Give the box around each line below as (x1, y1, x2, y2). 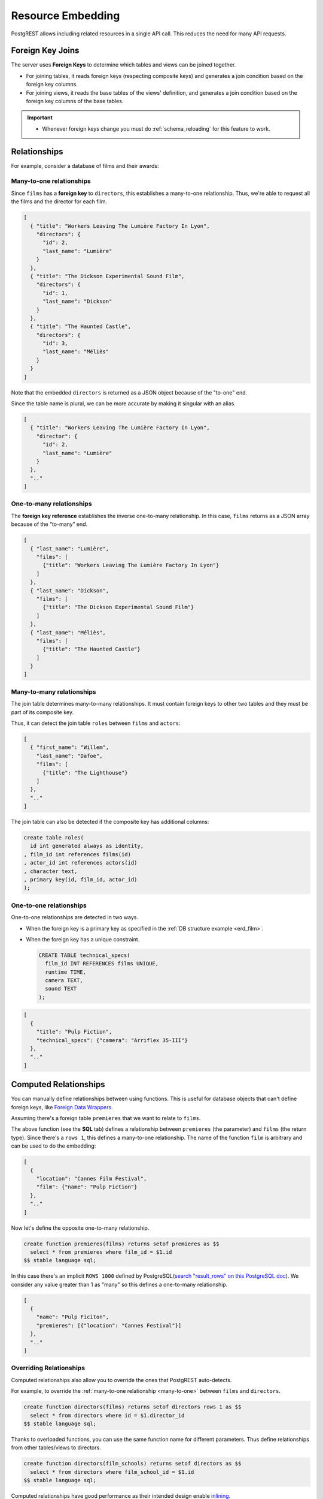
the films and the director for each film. (11, 198, 108, 205)
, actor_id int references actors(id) (23, 859, 138, 866)
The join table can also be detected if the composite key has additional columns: (11, 818, 209, 826)
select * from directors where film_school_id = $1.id (30, 1468, 194, 1475)
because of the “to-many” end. (11, 520, 88, 528)
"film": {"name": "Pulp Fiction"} (36, 1184, 138, 1190)
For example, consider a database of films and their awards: (11, 162, 159, 169)
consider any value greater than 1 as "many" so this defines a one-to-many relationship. (11, 1281, 228, 1288)
